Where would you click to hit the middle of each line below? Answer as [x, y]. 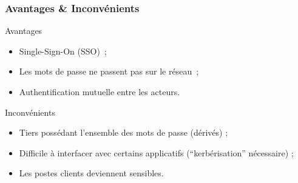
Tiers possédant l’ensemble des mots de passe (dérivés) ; [124, 132]
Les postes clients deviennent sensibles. [91, 173]
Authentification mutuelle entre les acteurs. [100, 91]
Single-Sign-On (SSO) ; [63, 51]
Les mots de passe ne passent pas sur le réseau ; [109, 71]
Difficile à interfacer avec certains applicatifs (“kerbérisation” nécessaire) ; [156, 152]
